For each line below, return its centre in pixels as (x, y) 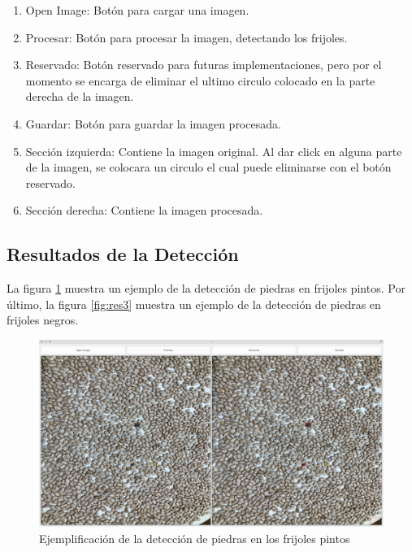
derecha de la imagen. (80, 96)
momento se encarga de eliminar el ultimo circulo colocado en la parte (200, 80)
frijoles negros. (43, 320)
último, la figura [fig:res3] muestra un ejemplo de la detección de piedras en (194, 304)
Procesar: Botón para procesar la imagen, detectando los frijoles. (186, 37)
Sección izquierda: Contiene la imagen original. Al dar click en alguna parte (214, 151)
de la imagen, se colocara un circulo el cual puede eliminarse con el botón (208, 167)
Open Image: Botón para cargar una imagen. (137, 10)
